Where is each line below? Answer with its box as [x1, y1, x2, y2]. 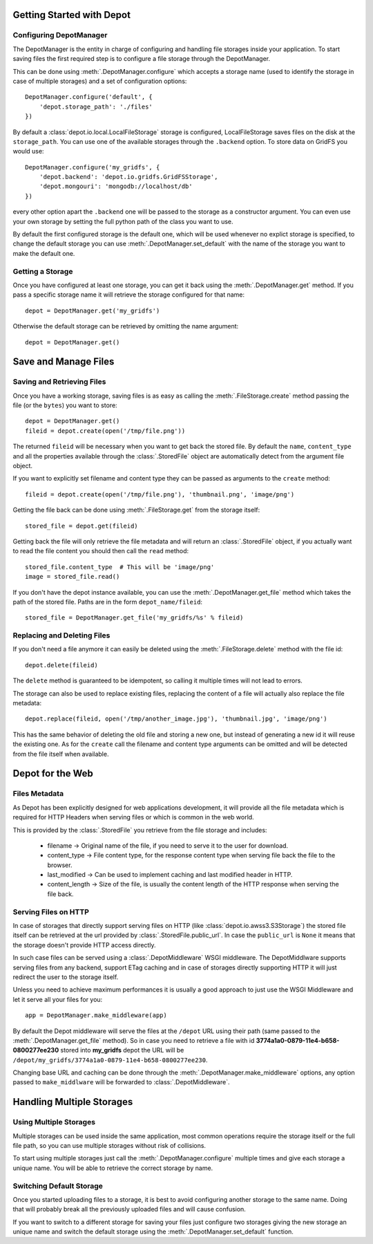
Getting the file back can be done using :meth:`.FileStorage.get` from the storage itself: [12, 505, 260, 514]
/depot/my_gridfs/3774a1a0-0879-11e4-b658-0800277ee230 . [12, 1055, 208, 1064]
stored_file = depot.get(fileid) [25, 522, 138, 530]
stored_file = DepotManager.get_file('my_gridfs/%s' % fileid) [25, 614, 244, 622]
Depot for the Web [12, 768, 93, 779]
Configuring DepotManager [12, 30, 108, 40]
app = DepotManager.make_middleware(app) [25, 1012, 167, 1019]
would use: [12, 147, 44, 156]
